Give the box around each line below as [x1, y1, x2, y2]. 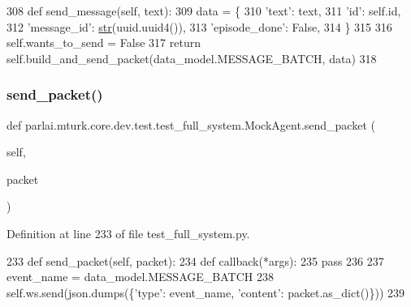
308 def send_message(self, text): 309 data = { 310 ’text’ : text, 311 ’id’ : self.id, [6, 2, 401, 19]
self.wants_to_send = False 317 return [6, 34, 201, 51]
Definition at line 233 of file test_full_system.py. [6, 224, 250, 241]
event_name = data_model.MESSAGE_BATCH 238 [6, 268, 274, 285]
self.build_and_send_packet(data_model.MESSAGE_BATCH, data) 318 [6, 49, 377, 66]
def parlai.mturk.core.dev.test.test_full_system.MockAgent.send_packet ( [6, 116, 375, 133]
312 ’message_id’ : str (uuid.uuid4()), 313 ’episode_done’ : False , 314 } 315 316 [6, 18, 392, 35]
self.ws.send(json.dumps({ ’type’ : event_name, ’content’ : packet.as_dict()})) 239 [6, 284, 405, 301]
